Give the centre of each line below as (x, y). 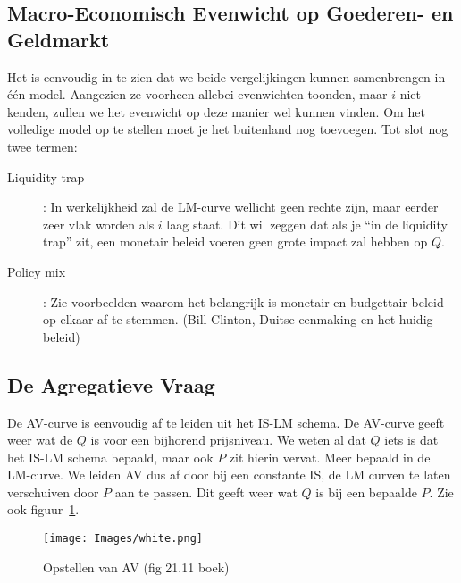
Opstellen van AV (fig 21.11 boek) (136, 566)
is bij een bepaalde (366, 491)
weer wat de (40, 440)
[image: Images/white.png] (123, 539)
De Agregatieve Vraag (111, 384)
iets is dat (411, 440)
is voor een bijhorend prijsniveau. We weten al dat (228, 440)
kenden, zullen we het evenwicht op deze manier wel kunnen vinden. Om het (216, 111)
